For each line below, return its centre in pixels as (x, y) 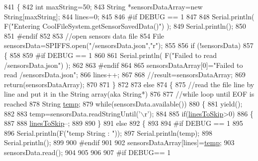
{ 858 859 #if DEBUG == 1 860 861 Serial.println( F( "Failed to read (111, 55)
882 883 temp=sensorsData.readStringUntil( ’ (72, 113)
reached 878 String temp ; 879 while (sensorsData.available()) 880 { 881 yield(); (123, 103)
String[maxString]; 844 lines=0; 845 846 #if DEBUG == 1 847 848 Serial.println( (129, 16)
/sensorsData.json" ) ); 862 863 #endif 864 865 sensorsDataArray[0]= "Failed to (124, 65)
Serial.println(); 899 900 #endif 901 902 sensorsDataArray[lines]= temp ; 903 (119, 142)
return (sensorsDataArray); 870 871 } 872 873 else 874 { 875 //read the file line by (129, 84)
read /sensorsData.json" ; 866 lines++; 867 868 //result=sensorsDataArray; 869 (125, 75)
